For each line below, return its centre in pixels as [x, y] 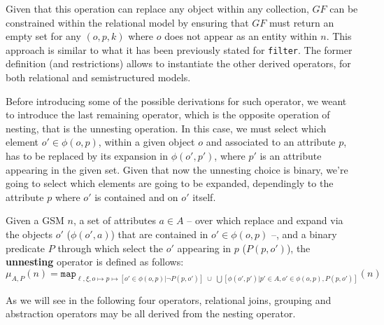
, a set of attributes [114, 220]
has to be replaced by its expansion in [87, 155]
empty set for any [43, 36]
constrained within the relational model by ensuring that [127, 22]
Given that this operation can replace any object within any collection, [157, 8]
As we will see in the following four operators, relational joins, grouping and [169, 299]
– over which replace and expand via [265, 220]
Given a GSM [35, 220]
